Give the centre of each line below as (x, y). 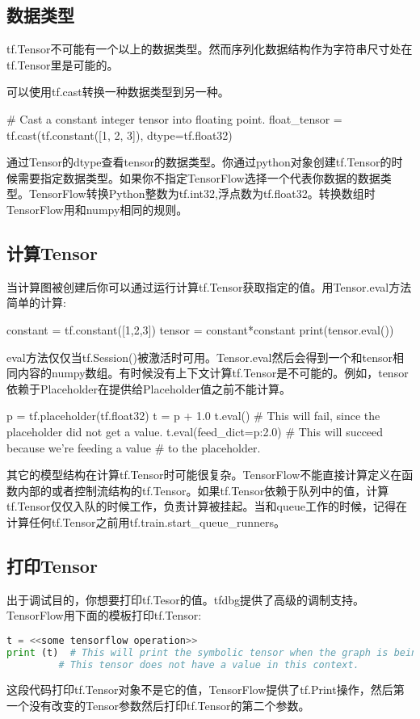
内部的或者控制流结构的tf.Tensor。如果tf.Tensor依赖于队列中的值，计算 (203, 490)
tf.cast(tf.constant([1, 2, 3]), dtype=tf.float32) (120, 135)
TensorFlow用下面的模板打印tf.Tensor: (104, 615)
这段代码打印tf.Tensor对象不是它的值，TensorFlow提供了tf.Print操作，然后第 (206, 690)
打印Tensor (52, 565)
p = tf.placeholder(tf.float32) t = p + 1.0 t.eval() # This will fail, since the (193, 416)
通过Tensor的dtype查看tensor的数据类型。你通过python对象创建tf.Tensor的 (199, 162)
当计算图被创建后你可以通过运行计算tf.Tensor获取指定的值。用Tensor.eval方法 (209, 286)
